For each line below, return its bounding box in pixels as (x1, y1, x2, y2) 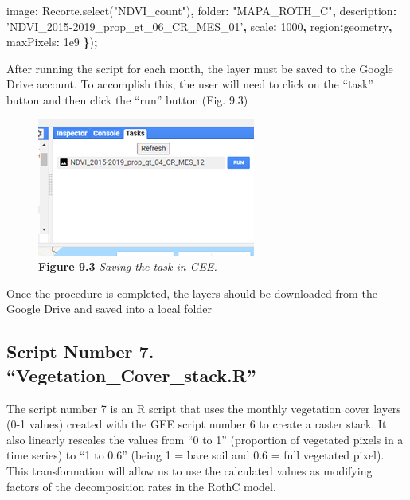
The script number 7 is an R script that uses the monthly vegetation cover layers (6, 400, 401, 416)
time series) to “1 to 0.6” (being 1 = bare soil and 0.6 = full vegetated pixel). (6, 447, 385, 463)
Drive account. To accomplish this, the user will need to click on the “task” (6, 76, 373, 92)
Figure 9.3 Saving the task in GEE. (38, 258, 217, 275)
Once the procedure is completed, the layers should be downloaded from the (6, 284, 377, 301)
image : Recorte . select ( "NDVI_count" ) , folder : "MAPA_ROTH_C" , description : (6, 2, 397, 18)
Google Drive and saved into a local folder (6, 300, 212, 317)
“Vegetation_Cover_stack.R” (6, 362, 256, 387)
